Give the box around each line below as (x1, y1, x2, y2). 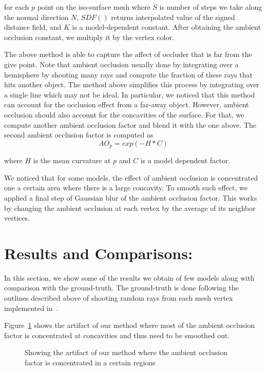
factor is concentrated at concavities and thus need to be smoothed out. (4, 329, 230, 340)
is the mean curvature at (33, 155, 111, 166)
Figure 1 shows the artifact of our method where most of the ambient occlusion (4, 320, 255, 330)
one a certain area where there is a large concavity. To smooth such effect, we (4, 182, 248, 193)
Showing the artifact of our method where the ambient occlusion (25, 347, 227, 358)
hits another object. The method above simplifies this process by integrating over (4, 79, 259, 90)
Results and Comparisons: (4, 242, 193, 263)
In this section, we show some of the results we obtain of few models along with (4, 272, 255, 283)
